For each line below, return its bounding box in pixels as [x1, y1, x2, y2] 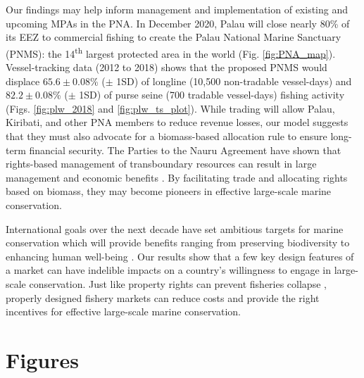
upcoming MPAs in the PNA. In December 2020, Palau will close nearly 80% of [6, 15, 350, 30]
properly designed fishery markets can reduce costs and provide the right [6, 290, 320, 305]
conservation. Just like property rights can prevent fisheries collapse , [29, 276, 327, 291]
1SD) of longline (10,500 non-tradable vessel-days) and [116, 73, 352, 88]
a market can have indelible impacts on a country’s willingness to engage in [6, 263, 331, 277]
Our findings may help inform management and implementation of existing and [6, 2, 348, 16]
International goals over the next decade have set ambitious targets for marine [6, 221, 344, 236]
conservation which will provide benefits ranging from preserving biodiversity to [6, 235, 350, 250]
